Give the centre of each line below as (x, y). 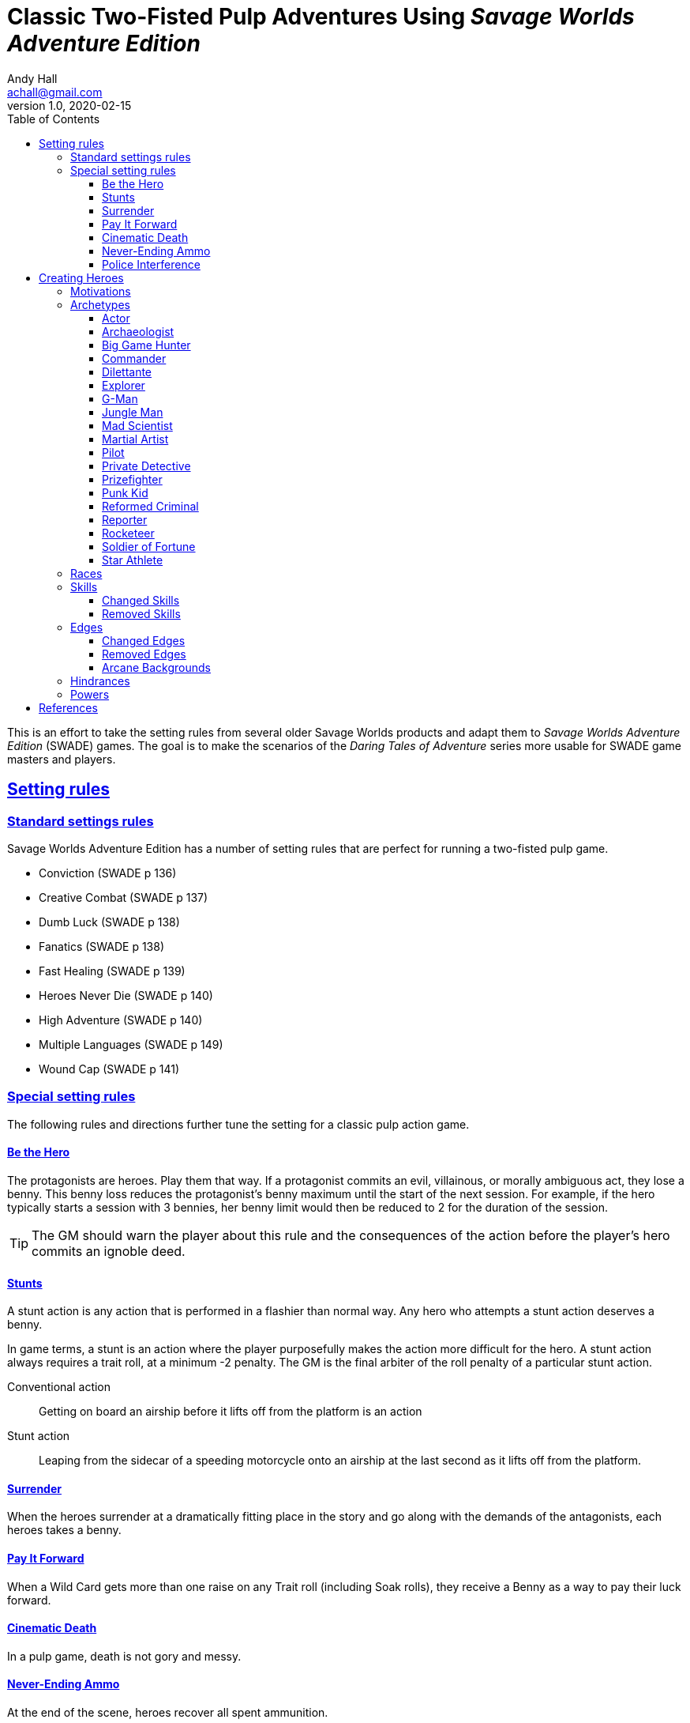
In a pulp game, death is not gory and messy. (124, 1656)
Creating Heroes (81, 277)
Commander (134, 358)
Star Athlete (133, 560)
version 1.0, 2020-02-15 (69, 105)
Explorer (124, 385)
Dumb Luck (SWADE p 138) (109, 922)
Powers (90, 694)
